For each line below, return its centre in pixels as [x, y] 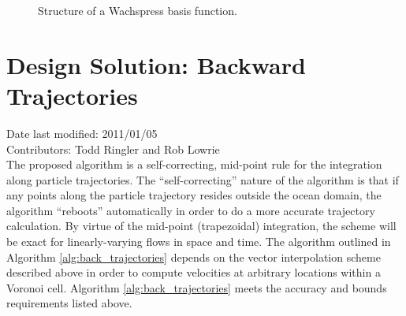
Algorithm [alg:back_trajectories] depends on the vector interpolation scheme [194, 257]
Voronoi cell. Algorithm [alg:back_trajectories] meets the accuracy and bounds [197, 287]
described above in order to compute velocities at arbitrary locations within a [194, 272]
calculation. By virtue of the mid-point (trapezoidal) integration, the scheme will [201, 226]
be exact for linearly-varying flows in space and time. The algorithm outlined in [199, 242]
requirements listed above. [69, 303]
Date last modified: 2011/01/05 [82, 133]
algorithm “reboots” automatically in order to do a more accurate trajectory [191, 210]
